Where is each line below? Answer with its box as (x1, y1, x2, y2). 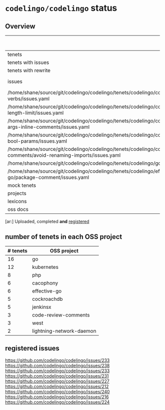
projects (7, 190, 27, 197)
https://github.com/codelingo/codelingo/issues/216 (5, 394, 109, 400)
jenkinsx (32, 303, 52, 310)
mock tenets (7, 182, 36, 189)
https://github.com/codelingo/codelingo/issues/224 (5, 399, 110, 405)
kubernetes (32, 264, 59, 270)
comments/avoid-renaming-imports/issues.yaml (7, 152, 121, 158)
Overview (5, 22, 36, 30)
